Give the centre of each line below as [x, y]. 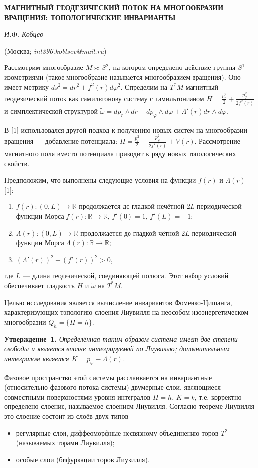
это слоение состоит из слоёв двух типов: [67, 416]
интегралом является [37, 358]
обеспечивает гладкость [40, 285]
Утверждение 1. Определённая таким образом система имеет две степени [121, 339]
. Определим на [144, 87]
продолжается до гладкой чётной [130, 233]
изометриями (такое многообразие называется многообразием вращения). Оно [123, 77]
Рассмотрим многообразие [44, 67]
